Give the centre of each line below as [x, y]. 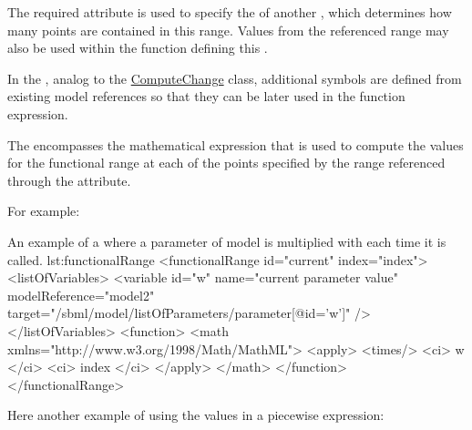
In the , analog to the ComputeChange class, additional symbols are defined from [235, 78]
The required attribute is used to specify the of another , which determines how [230, 12]
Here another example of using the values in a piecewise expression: [196, 415]
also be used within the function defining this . [138, 48]
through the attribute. [69, 180]
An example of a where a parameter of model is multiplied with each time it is [227, 241]
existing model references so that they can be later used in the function [206, 96]
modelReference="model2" [81, 295]
